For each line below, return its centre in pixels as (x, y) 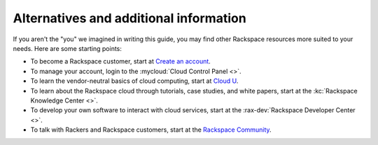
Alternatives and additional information (129, 18)
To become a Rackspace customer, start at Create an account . (121, 61)
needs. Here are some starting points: (68, 48)
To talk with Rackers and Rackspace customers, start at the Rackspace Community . (151, 130)
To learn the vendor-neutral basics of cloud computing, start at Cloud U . (134, 81)
